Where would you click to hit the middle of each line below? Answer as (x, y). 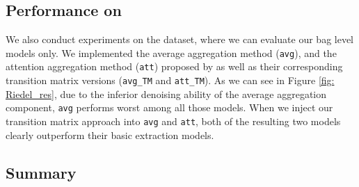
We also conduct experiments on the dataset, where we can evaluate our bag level (180, 39)
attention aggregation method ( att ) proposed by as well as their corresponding (174, 66)
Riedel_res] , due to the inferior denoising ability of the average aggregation (166, 93)
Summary (41, 172)
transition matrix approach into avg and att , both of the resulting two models (173, 121)
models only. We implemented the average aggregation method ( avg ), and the (171, 52)
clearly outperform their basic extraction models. (110, 135)
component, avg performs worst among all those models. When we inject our (169, 107)
